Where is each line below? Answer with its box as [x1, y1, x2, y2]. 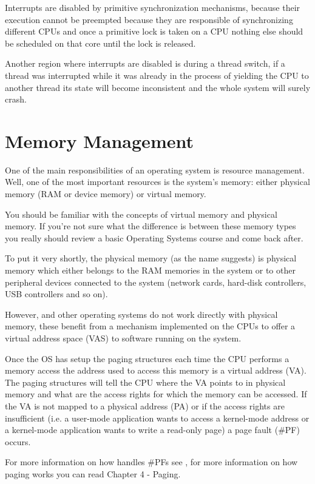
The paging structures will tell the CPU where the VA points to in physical [5, 375, 286, 388]
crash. [5, 93, 27, 106]
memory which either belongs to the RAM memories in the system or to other [5, 264, 296, 277]
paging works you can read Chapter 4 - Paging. [5, 467, 181, 480]
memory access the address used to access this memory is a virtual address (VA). [5, 364, 307, 377]
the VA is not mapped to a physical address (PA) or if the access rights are [5, 399, 285, 412]
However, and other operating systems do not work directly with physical [5, 308, 278, 320]
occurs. [5, 435, 31, 448]
